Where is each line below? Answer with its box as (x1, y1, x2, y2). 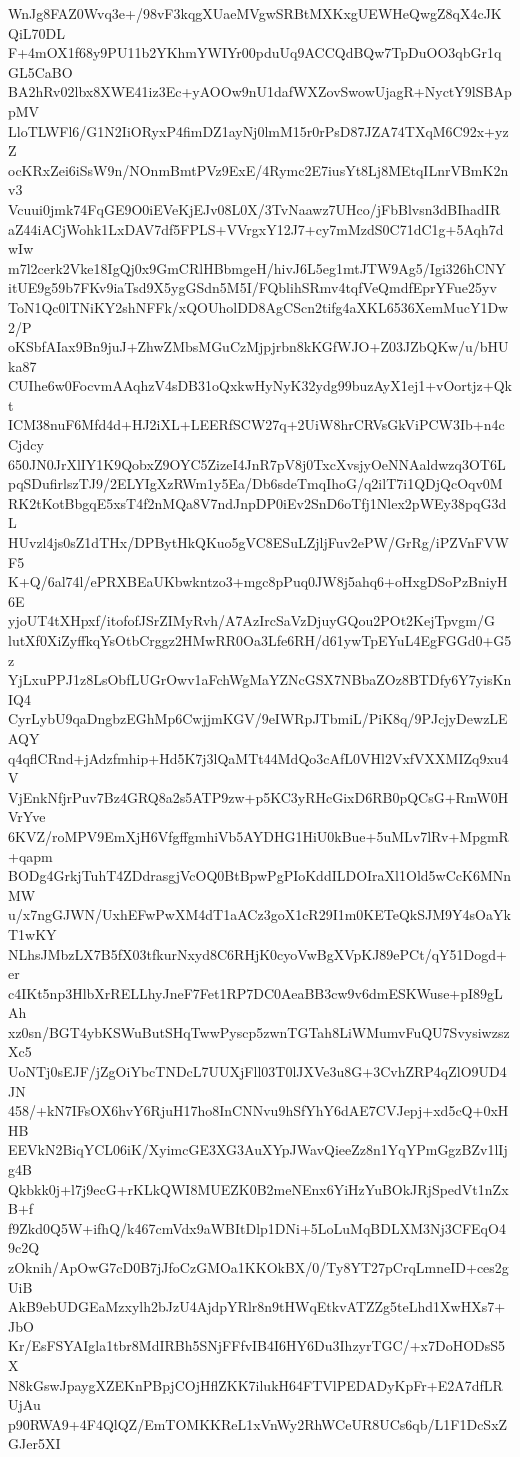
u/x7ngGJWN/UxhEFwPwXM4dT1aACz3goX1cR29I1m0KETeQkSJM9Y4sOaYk (8, 904, 511, 925)
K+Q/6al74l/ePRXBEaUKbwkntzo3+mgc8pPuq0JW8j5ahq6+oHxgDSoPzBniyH (8, 571, 508, 592)
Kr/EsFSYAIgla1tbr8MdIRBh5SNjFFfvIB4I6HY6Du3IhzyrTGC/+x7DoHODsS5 (8, 1335, 506, 1356)
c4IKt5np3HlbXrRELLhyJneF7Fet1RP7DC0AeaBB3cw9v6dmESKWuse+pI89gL (8, 982, 503, 1003)
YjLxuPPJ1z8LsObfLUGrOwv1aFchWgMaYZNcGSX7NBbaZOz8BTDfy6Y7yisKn (8, 669, 512, 690)
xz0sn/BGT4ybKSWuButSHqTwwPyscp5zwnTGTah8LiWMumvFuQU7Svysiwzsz (8, 1021, 510, 1042)
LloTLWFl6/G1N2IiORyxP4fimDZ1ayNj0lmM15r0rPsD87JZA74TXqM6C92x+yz (8, 120, 509, 141)
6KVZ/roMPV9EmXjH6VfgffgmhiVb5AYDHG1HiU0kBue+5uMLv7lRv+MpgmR (8, 825, 509, 846)
